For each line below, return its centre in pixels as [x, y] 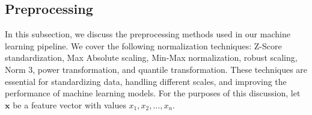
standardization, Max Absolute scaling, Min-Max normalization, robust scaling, [151, 57]
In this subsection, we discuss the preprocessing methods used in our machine [148, 34]
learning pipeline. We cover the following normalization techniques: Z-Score [143, 45]
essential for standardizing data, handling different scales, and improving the [146, 81]
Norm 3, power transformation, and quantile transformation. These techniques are [156, 69]
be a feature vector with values [69, 104]
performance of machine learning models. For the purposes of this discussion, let [153, 93]
